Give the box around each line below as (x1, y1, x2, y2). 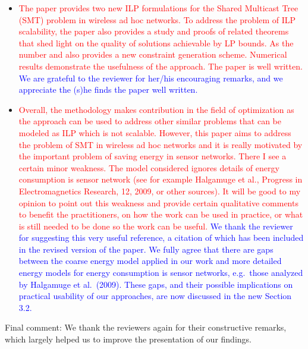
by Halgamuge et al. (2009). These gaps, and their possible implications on (18, 278, 293, 290)
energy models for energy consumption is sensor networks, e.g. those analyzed (18, 266, 303, 279)
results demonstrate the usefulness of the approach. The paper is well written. (18, 59, 303, 72)
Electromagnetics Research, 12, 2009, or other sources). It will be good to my (18, 184, 301, 197)
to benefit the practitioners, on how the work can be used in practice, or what (18, 208, 303, 221)
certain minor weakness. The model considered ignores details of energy (18, 161, 279, 174)
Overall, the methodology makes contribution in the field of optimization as (18, 103, 294, 115)
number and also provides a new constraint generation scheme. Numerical (18, 48, 287, 61)
